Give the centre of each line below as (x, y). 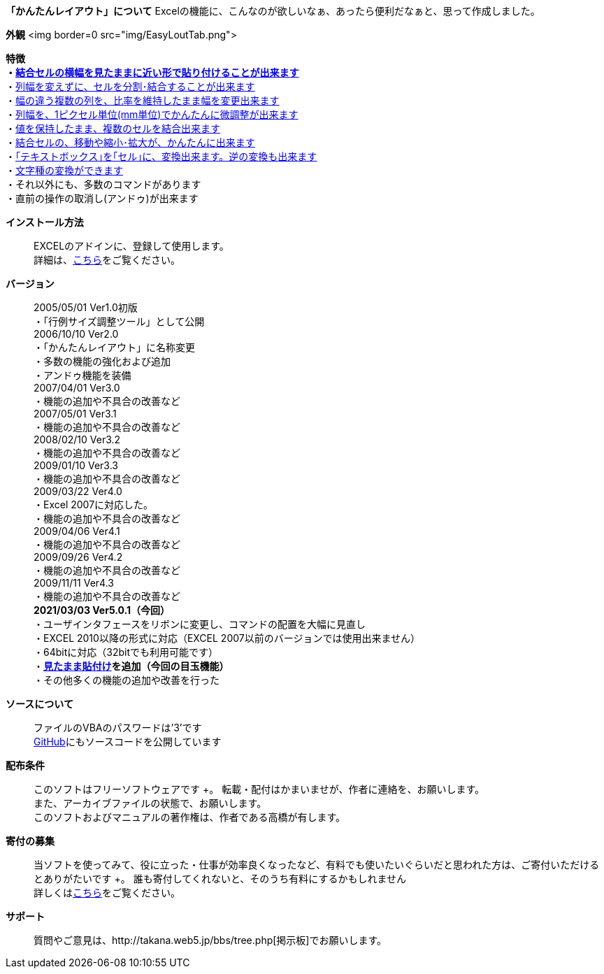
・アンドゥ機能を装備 (82, 375)
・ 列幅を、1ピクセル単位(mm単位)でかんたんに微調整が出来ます (152, 114)
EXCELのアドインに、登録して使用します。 (131, 246)
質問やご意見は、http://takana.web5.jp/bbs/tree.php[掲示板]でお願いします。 (210, 940)
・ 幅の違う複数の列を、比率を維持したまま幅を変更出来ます (143, 100)
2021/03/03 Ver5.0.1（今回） (102, 610)
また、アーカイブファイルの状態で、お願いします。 (150, 803)
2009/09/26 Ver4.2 (78, 557)
